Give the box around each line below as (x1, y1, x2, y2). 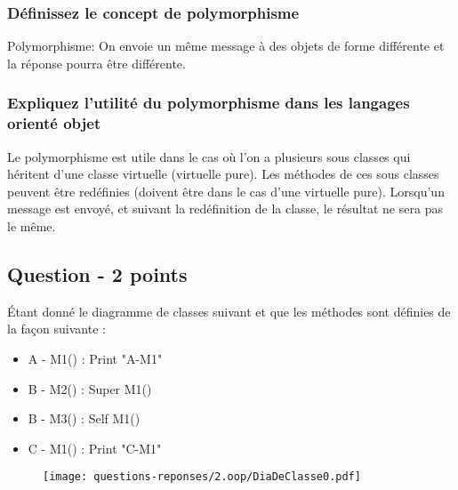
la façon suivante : (7, 319, 106, 338)
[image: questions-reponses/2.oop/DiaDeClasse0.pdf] (43, 470, 361, 484)
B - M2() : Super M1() (28, 379, 152, 398)
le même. (7, 216, 56, 235)
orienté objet (7, 112, 101, 134)
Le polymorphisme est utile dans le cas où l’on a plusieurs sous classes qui (7, 147, 411, 165)
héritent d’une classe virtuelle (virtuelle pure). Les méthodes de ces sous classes (7, 165, 439, 183)
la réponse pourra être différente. (7, 53, 186, 72)
